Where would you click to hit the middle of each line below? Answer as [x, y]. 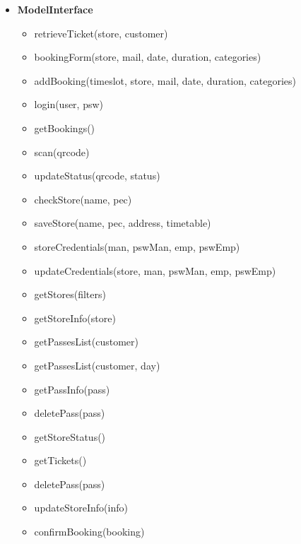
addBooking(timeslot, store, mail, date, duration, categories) [165, 80]
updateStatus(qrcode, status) [97, 176]
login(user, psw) [69, 104]
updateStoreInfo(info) [81, 508]
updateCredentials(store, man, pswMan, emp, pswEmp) [155, 270]
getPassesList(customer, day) [97, 365]
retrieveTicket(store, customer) [101, 33]
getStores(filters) [70, 294]
